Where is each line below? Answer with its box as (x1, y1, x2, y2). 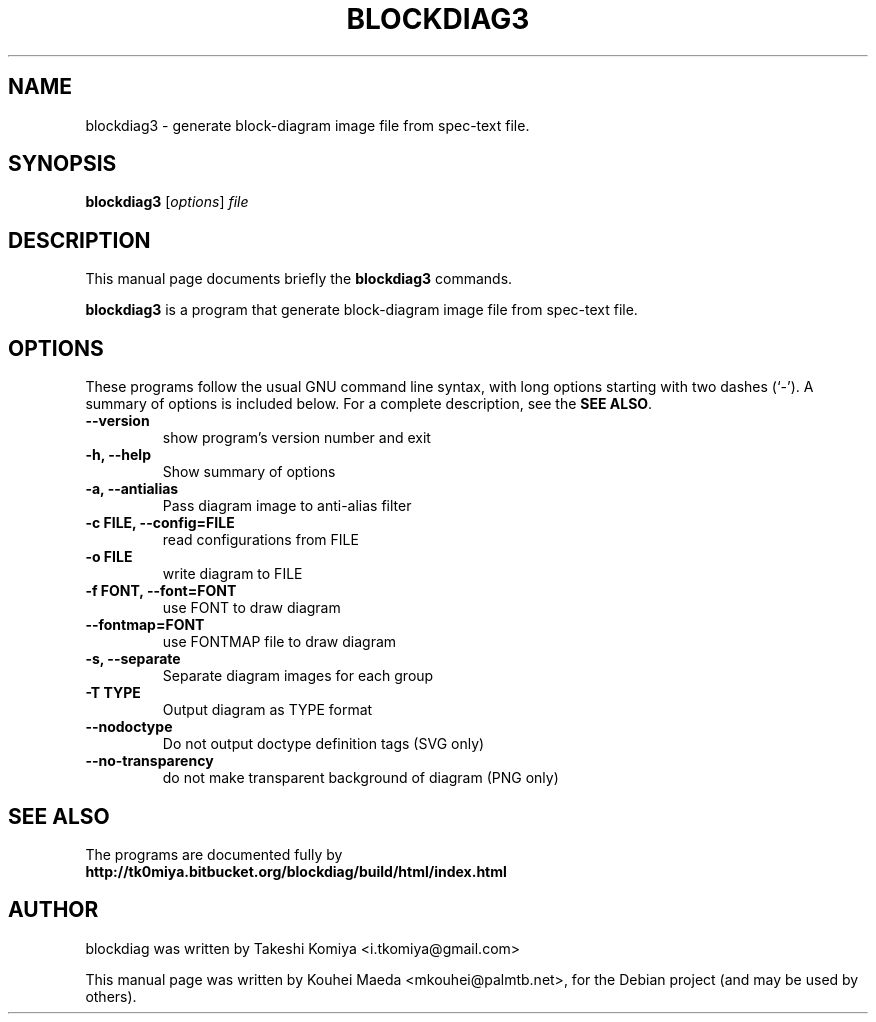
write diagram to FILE (162, 565, 303, 583)
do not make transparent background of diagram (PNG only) (162, 769, 559, 787)
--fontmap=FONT (85, 616, 205, 634)
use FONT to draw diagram (162, 599, 341, 617)
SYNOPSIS (8, 151, 117, 177)
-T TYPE (85, 684, 141, 702)
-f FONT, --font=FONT (85, 582, 237, 600)
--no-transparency (85, 752, 214, 770)
